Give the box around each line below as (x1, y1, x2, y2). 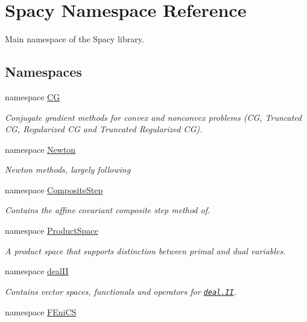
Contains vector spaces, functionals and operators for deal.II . (5, 285, 236, 297)
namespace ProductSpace (5, 224, 98, 237)
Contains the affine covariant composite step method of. (5, 204, 210, 216)
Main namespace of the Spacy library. (5, 33, 144, 45)
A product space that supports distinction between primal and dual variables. (5, 244, 286, 257)
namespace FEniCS (5, 305, 77, 318)
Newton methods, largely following (5, 163, 131, 176)
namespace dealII (5, 265, 69, 277)
